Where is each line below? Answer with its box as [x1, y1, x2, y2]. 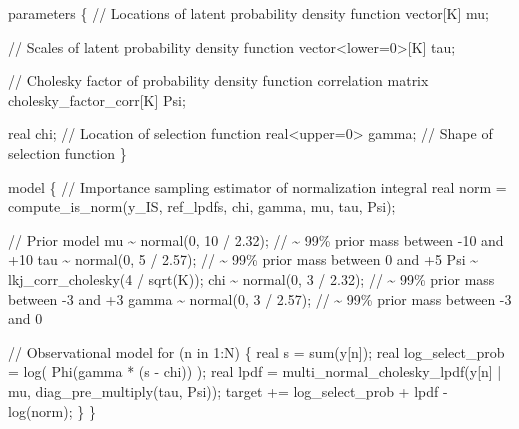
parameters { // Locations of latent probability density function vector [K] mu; [8, 3, 489, 23]
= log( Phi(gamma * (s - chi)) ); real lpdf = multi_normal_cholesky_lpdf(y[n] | [8, 361, 502, 382]
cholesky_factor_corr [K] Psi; [8, 89, 186, 110]
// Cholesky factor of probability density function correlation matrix [8, 70, 429, 91]
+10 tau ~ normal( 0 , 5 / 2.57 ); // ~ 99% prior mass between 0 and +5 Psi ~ [8, 249, 478, 270]
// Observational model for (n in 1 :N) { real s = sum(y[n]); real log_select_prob [8, 341, 505, 362]
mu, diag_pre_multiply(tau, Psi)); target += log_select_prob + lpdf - [8, 380, 448, 401]
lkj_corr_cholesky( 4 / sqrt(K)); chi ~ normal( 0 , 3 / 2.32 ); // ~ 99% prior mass [8, 268, 495, 289]
